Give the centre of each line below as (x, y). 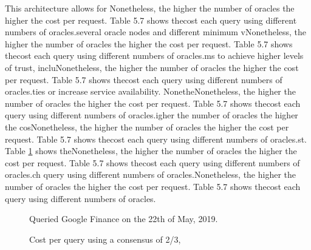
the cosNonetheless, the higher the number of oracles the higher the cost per (147, 127)
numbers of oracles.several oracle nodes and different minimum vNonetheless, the (156, 32)
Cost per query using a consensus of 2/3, (105, 239)
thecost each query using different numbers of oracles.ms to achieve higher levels (154, 56)
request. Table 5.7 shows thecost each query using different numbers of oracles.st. (156, 139)
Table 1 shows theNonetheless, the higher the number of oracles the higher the (151, 151)
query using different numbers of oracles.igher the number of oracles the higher (152, 115)
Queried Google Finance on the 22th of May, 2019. (124, 219)
